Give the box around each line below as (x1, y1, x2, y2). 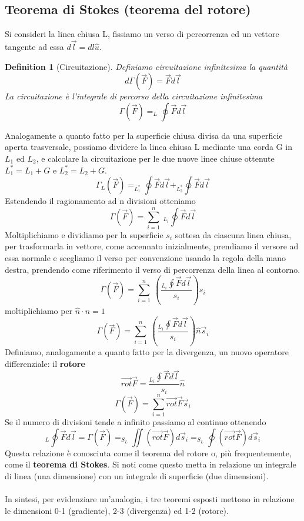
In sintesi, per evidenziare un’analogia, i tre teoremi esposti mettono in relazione (5, 493, 295, 505)
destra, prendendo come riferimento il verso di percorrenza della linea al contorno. (5, 263, 300, 275)
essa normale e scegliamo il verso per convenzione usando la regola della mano (5, 252, 286, 264)
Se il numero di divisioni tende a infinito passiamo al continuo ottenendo (5, 416, 266, 428)
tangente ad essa (5, 41, 64, 53)
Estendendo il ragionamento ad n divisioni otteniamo (5, 195, 196, 207)
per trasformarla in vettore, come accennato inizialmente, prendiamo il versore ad (5, 240, 299, 252)
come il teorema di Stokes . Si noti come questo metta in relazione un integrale (5, 458, 296, 470)
